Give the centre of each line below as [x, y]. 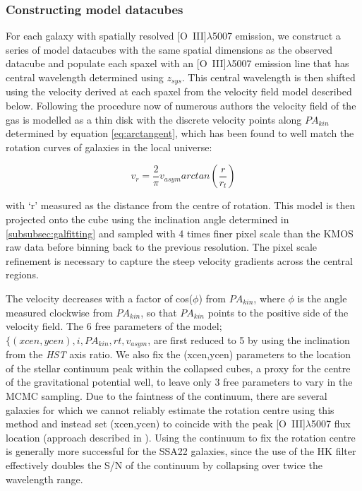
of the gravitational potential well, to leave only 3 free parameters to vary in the [179, 382]
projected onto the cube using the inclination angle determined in [147, 219]
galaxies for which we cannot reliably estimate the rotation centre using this [170, 409]
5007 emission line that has [290, 63]
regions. [22, 274]
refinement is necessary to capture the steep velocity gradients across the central [179, 260]
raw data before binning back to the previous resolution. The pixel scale [162, 247]
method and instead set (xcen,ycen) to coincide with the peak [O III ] [156, 424]
